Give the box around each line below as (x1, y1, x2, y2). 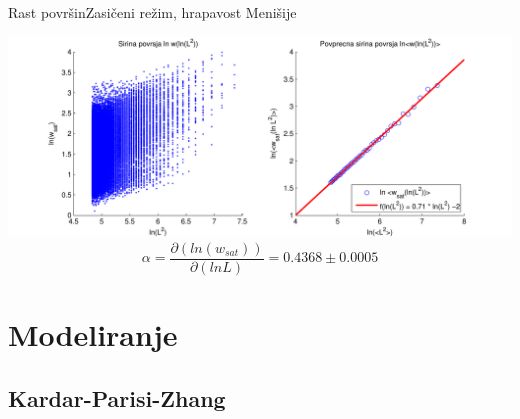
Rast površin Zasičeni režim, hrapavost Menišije (8, 2, 297, 22)
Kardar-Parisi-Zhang (8, 382, 226, 413)
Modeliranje (8, 314, 178, 355)
